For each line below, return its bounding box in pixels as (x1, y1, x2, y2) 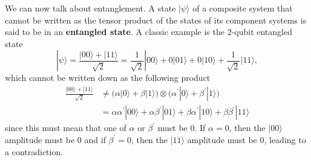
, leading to (264, 133, 306, 146)
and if (84, 133, 106, 146)
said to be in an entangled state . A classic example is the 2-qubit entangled (5, 25, 292, 38)
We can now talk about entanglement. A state (5, 2, 176, 14)
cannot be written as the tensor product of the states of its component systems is (5, 13, 307, 26)
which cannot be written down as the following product (5, 71, 211, 84)
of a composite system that (192, 2, 293, 14)
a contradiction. (5, 145, 64, 158)
